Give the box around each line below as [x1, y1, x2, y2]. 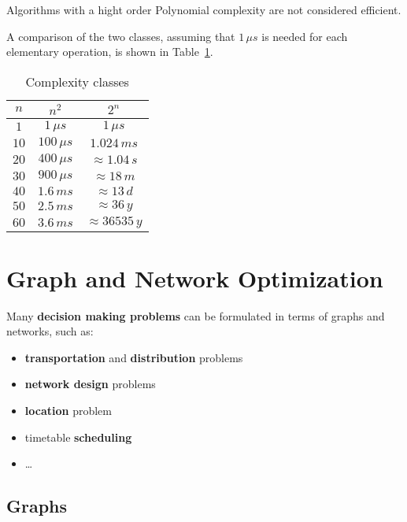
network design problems [24, 376, 156, 392]
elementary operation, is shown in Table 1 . [6, 43, 213, 60]
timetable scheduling [24, 428, 132, 445]
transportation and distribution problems [24, 349, 243, 365]
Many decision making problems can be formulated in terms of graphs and [6, 307, 385, 324]
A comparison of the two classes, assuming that [6, 28, 235, 44]
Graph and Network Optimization [6, 261, 383, 294]
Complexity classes [25, 72, 129, 91]
